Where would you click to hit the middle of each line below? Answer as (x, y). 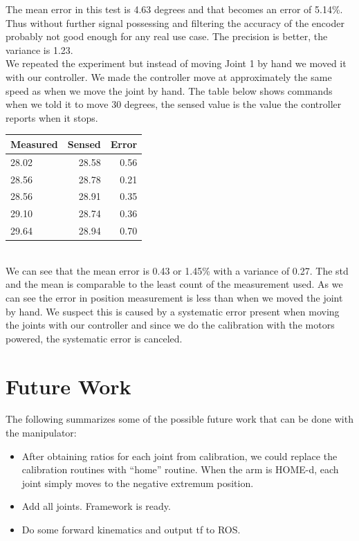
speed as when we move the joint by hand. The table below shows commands (169, 90)
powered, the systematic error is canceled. (94, 338)
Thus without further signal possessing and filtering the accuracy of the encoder (175, 22)
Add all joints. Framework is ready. (96, 506)
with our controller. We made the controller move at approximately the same (169, 76)
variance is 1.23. (39, 49)
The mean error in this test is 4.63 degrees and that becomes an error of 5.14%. (174, 9)
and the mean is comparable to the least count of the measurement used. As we (174, 284)
